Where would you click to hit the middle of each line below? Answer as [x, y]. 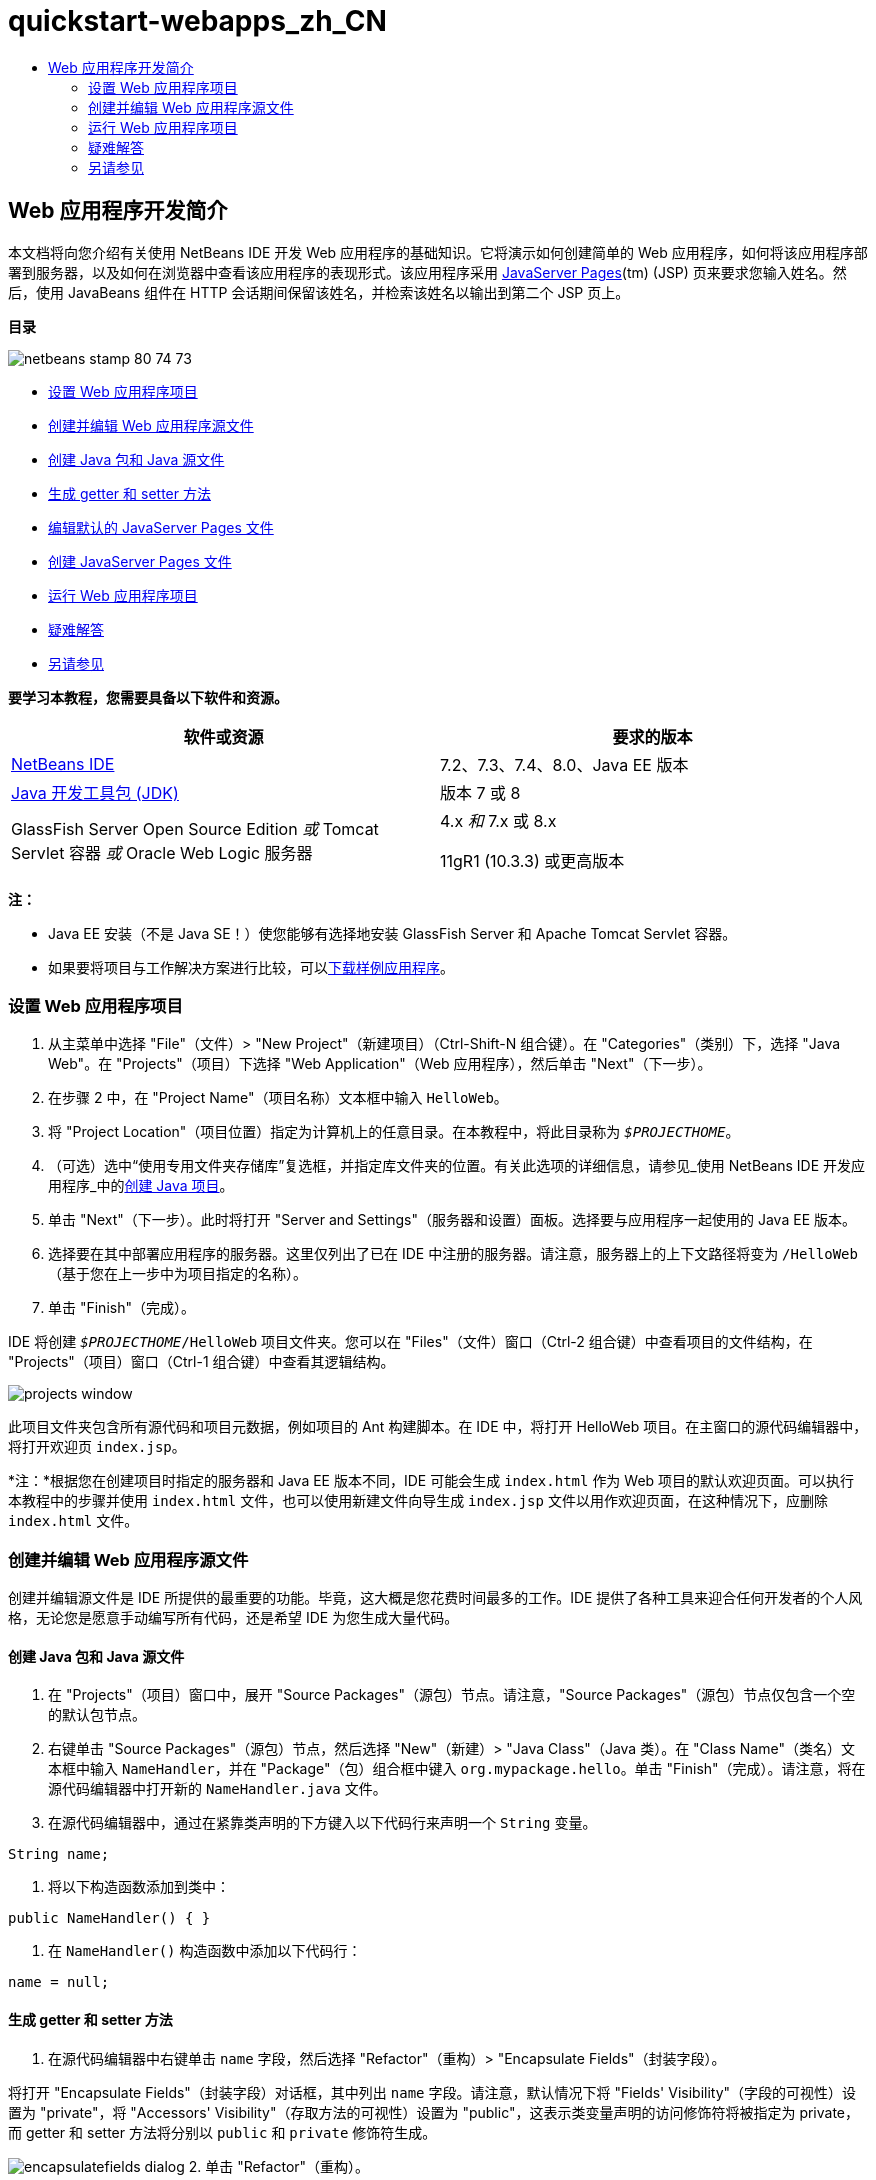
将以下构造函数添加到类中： [139, 1887]
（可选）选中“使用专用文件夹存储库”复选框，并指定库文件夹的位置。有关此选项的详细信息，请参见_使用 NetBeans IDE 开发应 [457, 1166]
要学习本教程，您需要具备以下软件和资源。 [148, 697]
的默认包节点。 [97, 1715]
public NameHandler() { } [109, 1918]
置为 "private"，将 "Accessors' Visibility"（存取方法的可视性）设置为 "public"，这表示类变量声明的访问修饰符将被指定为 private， [434, 2112]
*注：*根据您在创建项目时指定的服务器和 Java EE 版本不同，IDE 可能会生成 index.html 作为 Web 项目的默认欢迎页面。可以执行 [431, 1481]
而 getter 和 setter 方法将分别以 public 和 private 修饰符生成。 [222, 2132]
